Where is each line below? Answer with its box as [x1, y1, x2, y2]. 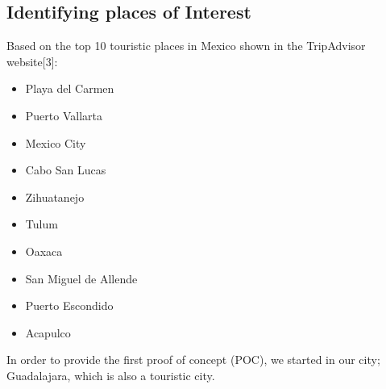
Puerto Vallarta [25, 107, 102, 123]
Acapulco [25, 324, 71, 341]
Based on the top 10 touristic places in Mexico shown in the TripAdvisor [6, 37, 366, 54]
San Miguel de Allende [25, 270, 138, 287]
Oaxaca [25, 242, 63, 259]
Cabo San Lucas [25, 161, 106, 178]
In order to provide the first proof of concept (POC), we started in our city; [6, 351, 380, 368]
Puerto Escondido [25, 297, 114, 314]
